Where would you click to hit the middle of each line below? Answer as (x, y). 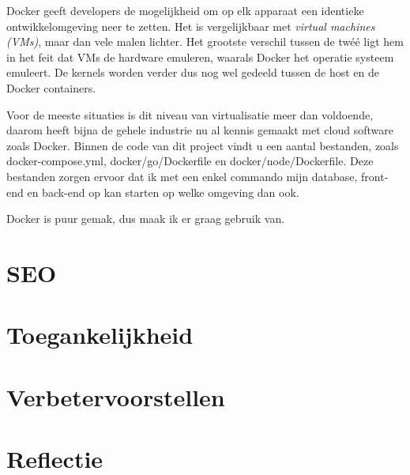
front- (375, 176)
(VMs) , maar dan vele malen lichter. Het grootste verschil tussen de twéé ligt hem (205, 41)
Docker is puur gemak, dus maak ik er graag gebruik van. (146, 219)
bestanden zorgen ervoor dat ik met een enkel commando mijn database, (182, 176)
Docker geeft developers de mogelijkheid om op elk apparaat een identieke (185, 10)
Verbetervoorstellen (116, 396)
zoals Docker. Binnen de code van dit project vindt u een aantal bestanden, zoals (203, 145)
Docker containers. (51, 87)
